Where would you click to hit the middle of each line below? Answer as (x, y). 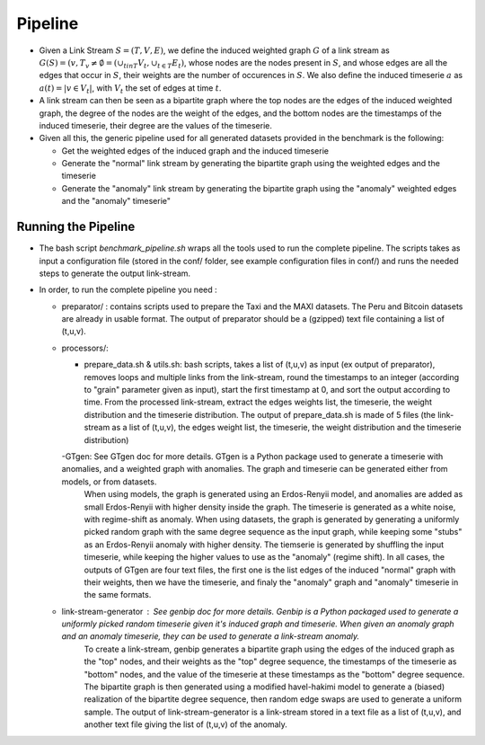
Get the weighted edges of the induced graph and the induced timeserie (195, 151)
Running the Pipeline (76, 227)
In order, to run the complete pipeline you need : (128, 290)
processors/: (85, 348)
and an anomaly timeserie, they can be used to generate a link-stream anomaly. (210, 636)
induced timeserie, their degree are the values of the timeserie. (156, 125)
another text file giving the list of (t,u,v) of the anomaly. (185, 724)
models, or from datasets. (109, 482)
